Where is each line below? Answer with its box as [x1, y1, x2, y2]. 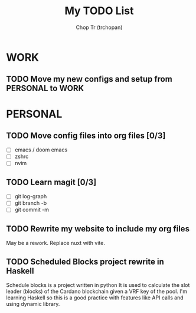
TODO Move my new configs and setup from [6, 74, 172, 84]
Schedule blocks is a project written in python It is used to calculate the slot [6, 282, 190, 289]
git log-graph [14, 193, 47, 200]
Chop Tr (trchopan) [76, 24, 123, 31]
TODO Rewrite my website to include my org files [6, 224, 190, 234]
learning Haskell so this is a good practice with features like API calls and [6, 294, 184, 301]
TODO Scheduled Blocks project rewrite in [6, 256, 164, 267]
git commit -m [14, 206, 49, 214]
